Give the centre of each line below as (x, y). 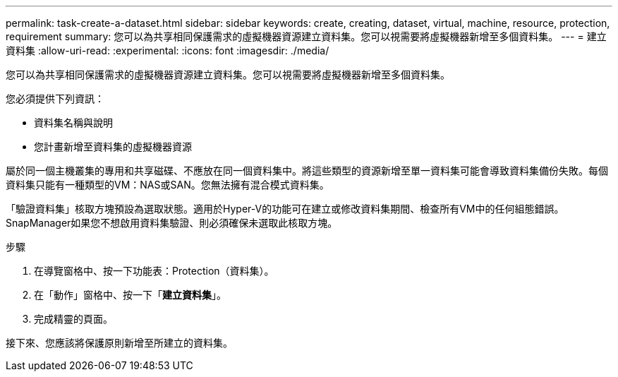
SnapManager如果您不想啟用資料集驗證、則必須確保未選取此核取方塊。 (172, 223)
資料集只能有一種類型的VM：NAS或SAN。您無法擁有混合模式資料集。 (168, 185)
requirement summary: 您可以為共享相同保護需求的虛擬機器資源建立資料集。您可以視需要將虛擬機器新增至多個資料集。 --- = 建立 (306, 36)
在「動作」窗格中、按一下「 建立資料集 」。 (130, 295)
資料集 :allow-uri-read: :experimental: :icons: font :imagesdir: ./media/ (168, 50)
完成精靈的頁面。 (73, 319)
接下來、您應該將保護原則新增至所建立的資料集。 (119, 343)
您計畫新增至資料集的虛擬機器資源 (113, 146)
